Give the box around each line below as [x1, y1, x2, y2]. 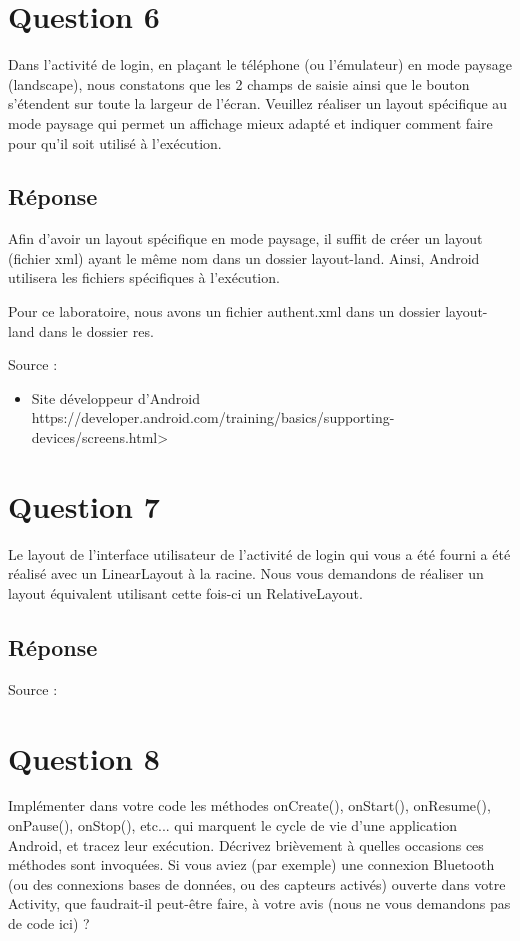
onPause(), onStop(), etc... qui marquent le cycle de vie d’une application [8, 815, 458, 836]
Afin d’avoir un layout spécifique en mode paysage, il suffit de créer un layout [8, 228, 483, 249]
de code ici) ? [8, 913, 90, 934]
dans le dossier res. [39, 320, 154, 341]
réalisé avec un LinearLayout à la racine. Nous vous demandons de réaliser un [8, 563, 484, 584]
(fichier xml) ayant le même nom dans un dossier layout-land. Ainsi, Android [8, 247, 480, 268]
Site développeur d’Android [31, 387, 200, 408]
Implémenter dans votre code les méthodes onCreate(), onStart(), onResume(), [8, 795, 491, 816]
